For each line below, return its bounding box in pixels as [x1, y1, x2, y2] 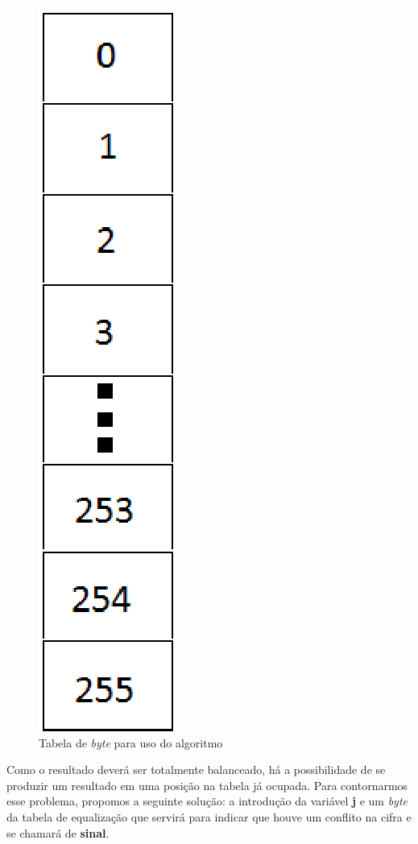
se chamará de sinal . [6, 824, 110, 841]
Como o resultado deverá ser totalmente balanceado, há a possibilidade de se [6, 761, 386, 778]
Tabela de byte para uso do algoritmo [39, 734, 223, 751]
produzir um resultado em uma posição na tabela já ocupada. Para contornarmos [6, 776, 408, 793]
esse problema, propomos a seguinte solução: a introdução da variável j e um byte [6, 792, 408, 809]
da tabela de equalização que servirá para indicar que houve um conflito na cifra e [6, 808, 412, 825]
